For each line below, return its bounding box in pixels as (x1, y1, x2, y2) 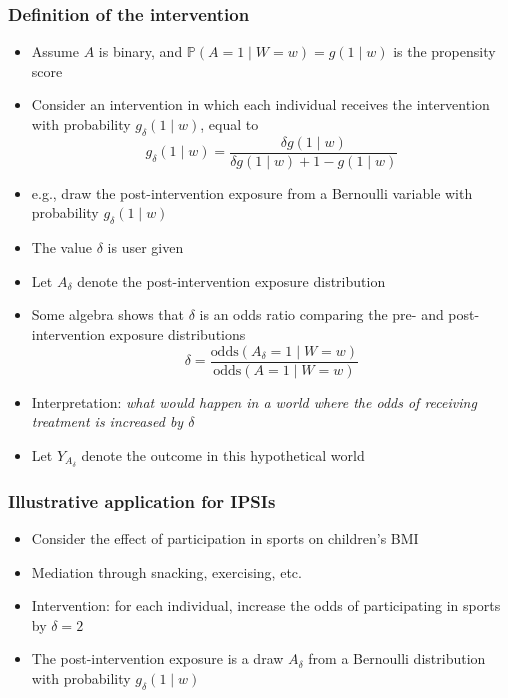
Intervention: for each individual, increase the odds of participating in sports (31, 595, 501, 616)
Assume (31, 41, 79, 62)
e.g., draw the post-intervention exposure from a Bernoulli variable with (31, 182, 473, 203)
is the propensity (393, 41, 496, 62)
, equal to (200, 114, 259, 134)
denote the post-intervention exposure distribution (77, 270, 386, 291)
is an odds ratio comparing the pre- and (199, 304, 444, 325)
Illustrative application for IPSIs (8, 488, 276, 513)
